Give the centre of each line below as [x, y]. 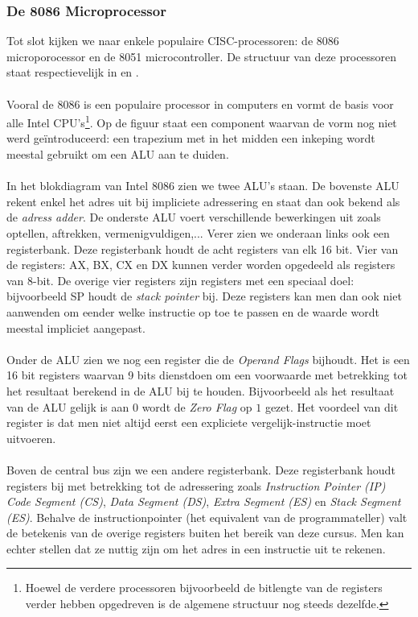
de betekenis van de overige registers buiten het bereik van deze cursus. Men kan [205, 533]
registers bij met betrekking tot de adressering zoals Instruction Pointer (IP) [196, 485]
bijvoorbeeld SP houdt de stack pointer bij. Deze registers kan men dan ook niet [204, 296]
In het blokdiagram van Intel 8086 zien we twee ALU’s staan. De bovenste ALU [203, 186]
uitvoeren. [31, 438]
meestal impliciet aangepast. [76, 327]
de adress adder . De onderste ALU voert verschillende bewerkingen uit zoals [194, 217]
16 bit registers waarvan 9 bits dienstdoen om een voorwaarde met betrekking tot [207, 375]
